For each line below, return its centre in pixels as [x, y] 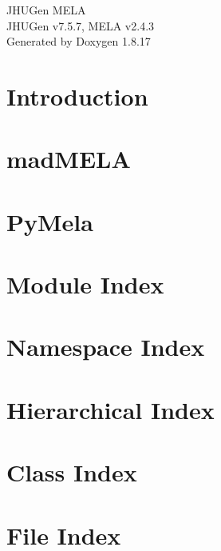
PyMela [50, 221]
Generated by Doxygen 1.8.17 [79, 41]
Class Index [72, 472]
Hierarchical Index [110, 409]
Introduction [77, 96]
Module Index [85, 284]
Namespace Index [106, 347]
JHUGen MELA [46, 10]
